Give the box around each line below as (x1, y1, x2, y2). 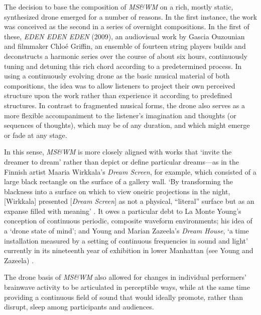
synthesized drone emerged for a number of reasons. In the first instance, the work (4, 11, 257, 22)
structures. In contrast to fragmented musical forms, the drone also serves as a (4, 100, 245, 110)
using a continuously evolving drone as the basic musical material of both (4, 70, 230, 81)
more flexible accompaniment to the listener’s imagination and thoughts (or (4, 110, 236, 120)
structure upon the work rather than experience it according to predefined (4, 90, 232, 101)
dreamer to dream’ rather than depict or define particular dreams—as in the (4, 156, 239, 167)
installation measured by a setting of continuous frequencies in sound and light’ (4, 235, 248, 246)
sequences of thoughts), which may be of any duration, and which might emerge (4, 120, 250, 130)
